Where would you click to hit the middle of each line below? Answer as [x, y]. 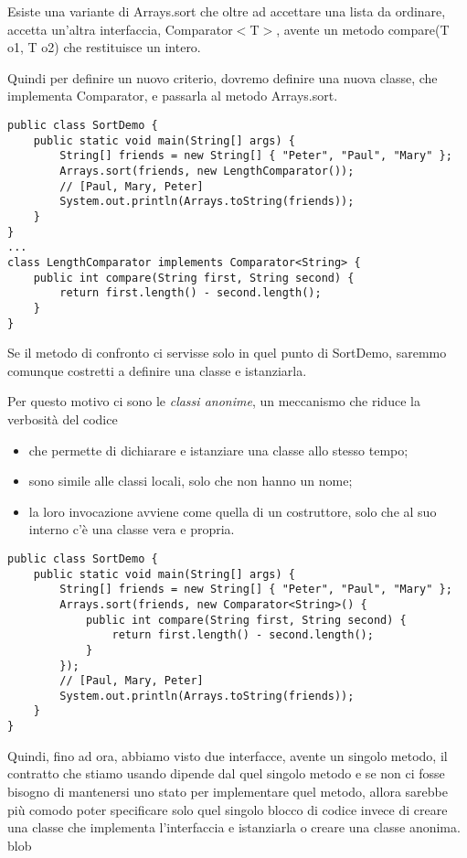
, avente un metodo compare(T [363, 29]
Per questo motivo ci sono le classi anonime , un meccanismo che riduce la [214, 401]
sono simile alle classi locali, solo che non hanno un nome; [191, 481]
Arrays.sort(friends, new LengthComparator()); [207, 171]
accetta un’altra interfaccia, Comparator [120, 29]
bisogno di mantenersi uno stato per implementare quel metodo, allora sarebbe [228, 791]
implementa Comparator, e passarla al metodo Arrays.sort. [173, 96]
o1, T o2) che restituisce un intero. [104, 47]
